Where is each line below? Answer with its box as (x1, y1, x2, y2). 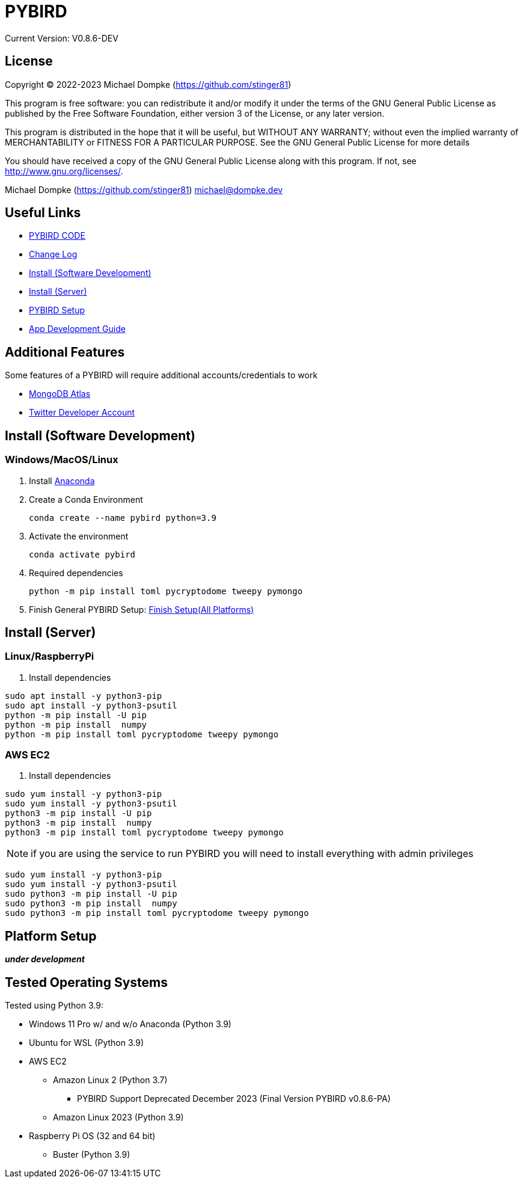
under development (5, 954, 85, 965)
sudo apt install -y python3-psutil (5, 700, 177, 710)
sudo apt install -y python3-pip (5, 690, 162, 701)
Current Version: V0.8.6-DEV (5, 32, 118, 43)
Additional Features (5, 344, 125, 360)
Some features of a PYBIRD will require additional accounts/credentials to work (5, 370, 318, 381)
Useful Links (5, 205, 81, 221)
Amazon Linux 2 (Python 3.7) (53, 1075, 168, 1086)
